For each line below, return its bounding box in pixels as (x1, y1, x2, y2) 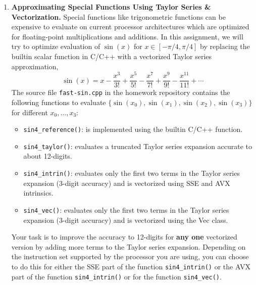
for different (11, 107, 48, 117)
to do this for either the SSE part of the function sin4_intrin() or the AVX (11, 261, 250, 271)
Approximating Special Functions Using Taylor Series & (11, 2, 211, 12)
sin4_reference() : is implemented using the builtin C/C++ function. (23, 124, 243, 134)
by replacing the (199, 41, 250, 52)
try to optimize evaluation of (11, 41, 100, 52)
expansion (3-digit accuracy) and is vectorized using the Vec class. (23, 214, 228, 225)
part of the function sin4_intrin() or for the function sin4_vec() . (11, 271, 222, 281)
